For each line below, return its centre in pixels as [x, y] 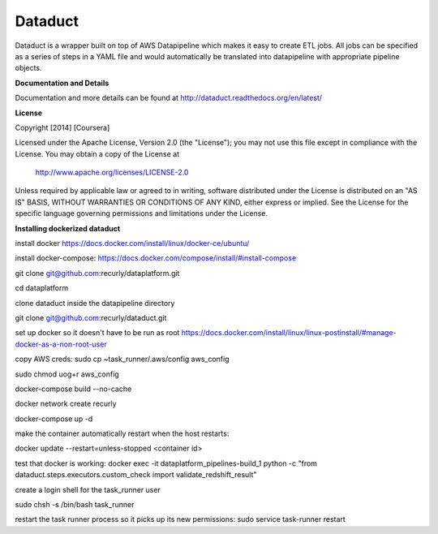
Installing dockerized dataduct [68, 228]
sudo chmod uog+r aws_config [67, 374]
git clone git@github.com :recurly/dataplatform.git [97, 273]
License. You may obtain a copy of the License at [97, 153]
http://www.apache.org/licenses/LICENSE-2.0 [112, 172]
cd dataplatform [42, 288]
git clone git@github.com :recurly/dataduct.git [91, 317]
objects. [28, 68]
